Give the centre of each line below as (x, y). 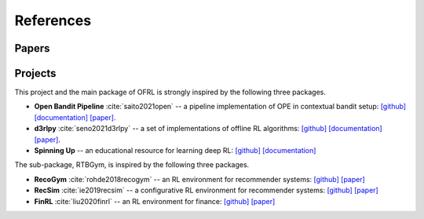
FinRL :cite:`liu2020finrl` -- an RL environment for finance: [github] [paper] (155, 201)
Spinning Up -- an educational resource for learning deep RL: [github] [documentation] (175, 151)
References (53, 20)
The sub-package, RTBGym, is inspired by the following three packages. (132, 165)
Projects (35, 73)
